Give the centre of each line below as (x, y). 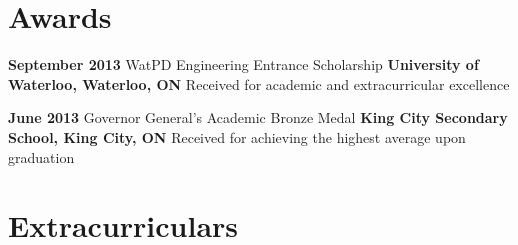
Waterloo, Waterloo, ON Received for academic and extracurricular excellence (259, 83)
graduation (41, 156)
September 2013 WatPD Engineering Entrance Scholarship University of (243, 64)
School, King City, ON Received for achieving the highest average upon (237, 136)
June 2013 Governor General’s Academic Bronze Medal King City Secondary (258, 117)
